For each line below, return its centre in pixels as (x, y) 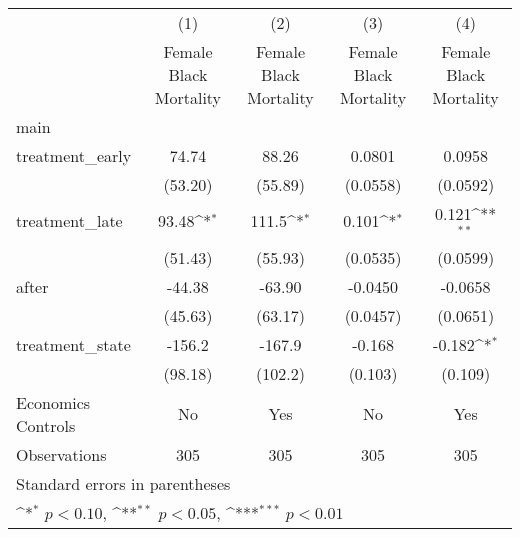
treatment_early (74, 155)
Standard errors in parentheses (123, 483)
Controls (46, 425)
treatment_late (69, 221)
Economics (53, 402)
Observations (61, 454)
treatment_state (73, 344)
